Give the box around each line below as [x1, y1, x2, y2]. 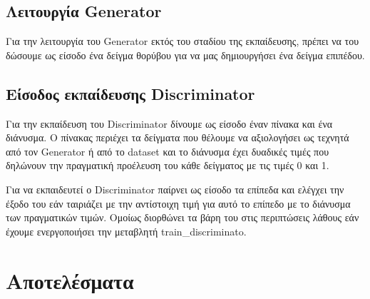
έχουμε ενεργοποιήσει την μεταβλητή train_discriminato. [6, 223, 247, 238]
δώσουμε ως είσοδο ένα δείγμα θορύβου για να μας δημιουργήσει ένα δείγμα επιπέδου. [6, 47, 365, 62]
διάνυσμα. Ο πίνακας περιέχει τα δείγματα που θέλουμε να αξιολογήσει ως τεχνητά [6, 130, 349, 145]
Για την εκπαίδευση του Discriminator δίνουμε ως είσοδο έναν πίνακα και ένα [6, 116, 333, 131]
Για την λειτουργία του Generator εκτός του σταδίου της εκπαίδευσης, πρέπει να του [6, 34, 359, 49]
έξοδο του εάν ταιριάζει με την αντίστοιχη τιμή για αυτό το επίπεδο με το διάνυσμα [6, 196, 351, 211]
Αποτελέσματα [6, 265, 134, 295]
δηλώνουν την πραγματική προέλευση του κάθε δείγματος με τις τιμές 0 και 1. [6, 158, 329, 173]
